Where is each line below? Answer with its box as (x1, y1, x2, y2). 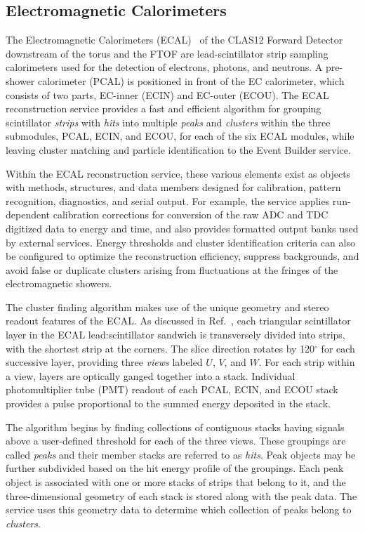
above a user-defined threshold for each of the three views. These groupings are (6, 433, 346, 448)
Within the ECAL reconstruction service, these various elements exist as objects (6, 166, 351, 180)
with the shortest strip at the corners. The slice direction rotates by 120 (6, 341, 315, 355)
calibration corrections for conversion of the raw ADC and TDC (53, 207, 328, 222)
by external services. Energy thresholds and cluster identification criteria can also (6, 235, 355, 249)
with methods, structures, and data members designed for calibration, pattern (6, 180, 341, 195)
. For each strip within (258, 355, 355, 369)
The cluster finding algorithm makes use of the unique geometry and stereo (6, 299, 329, 314)
